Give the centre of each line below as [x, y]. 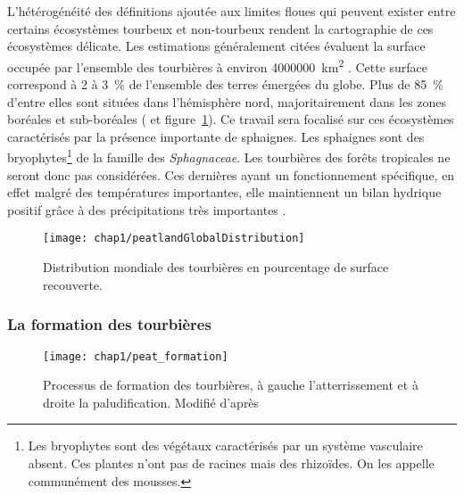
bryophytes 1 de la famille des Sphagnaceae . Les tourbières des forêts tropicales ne [229, 156]
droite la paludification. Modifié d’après [151, 402]
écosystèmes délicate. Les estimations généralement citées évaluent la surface [216, 46]
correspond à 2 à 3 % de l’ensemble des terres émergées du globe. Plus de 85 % [225, 84]
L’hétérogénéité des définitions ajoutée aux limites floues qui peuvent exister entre [232, 11]
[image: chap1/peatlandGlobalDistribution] [174, 239]
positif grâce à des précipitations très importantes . [147, 209]
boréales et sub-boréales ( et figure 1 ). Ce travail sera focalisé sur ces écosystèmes [231, 119]
